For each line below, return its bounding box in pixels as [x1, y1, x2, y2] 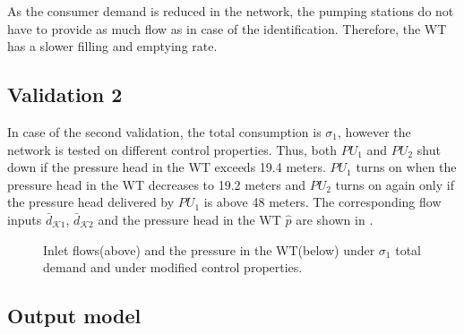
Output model [7, 302, 142, 330]
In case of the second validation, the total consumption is [7, 122, 322, 141]
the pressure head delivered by [7, 193, 175, 211]
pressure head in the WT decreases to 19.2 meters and [7, 175, 305, 193]
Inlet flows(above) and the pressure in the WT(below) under [43, 240, 375, 259]
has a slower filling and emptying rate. [7, 37, 218, 56]
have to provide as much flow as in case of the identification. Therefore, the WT [7, 19, 447, 38]
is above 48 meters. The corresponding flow [203, 193, 442, 211]
